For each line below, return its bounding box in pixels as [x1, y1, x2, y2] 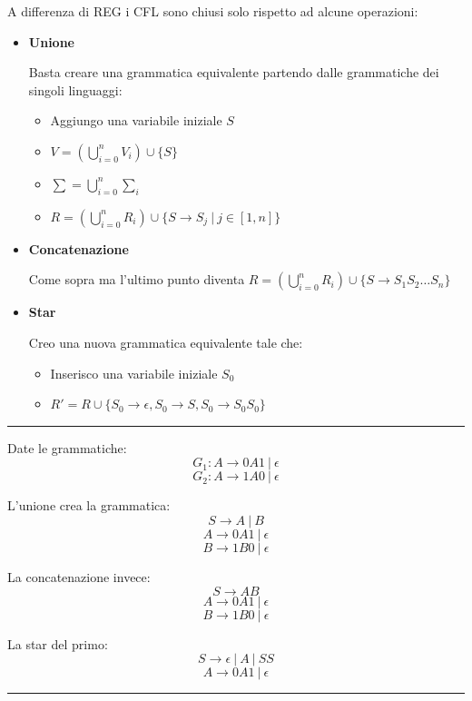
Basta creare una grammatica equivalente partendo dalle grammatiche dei [28, 63, 439, 82]
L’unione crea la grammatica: [7, 496, 171, 515]
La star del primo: [7, 634, 108, 653]
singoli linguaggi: [28, 80, 123, 99]
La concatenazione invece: [7, 567, 151, 586]
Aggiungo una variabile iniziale [50, 111, 222, 130]
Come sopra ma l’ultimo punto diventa [28, 270, 245, 289]
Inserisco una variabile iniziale [50, 363, 218, 382]
